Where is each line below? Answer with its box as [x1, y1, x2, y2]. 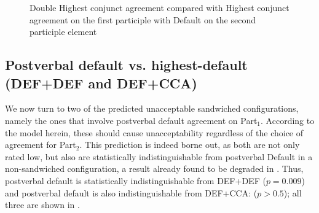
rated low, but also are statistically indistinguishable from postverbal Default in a [5, 150, 313, 163]
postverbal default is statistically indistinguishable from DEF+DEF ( [5, 174, 266, 187]
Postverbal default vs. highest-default [5, 55, 248, 74]
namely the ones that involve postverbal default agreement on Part [5, 114, 258, 126]
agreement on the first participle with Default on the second [30, 13, 256, 26]
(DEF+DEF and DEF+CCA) [5, 73, 197, 92]
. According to [261, 114, 315, 126]
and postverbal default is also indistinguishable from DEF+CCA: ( [5, 186, 258, 199]
